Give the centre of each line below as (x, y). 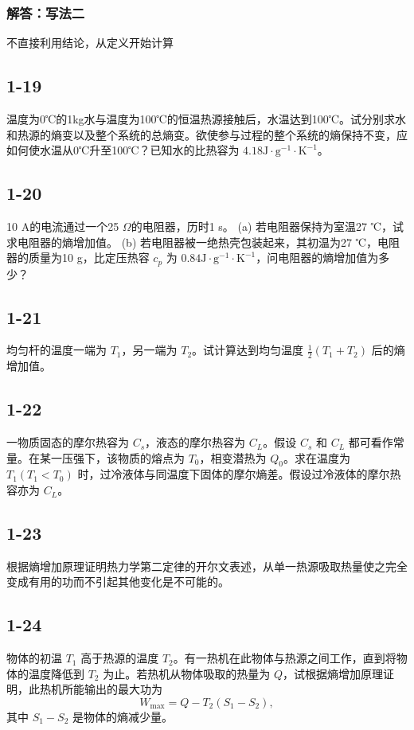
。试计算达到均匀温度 (248, 350)
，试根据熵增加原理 (332, 673)
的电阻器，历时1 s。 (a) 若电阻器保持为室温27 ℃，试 (267, 226)
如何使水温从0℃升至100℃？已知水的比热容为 (123, 150)
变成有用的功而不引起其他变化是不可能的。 (118, 582)
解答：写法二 (46, 12)
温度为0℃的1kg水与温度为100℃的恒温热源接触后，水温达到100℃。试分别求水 (207, 119)
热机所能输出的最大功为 (101, 689)
